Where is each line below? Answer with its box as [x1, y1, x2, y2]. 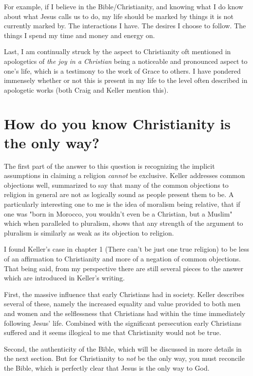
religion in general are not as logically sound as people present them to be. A [4, 189, 234, 199]
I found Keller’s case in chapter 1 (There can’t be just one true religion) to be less [4, 244, 249, 254]
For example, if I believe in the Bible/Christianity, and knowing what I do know [4, 1, 243, 11]
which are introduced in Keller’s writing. [4, 273, 125, 283]
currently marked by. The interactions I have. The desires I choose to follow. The [4, 20, 246, 31]
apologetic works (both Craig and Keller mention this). [4, 84, 169, 95]
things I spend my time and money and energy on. [4, 30, 155, 40]
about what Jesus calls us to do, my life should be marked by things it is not [4, 11, 234, 21]
